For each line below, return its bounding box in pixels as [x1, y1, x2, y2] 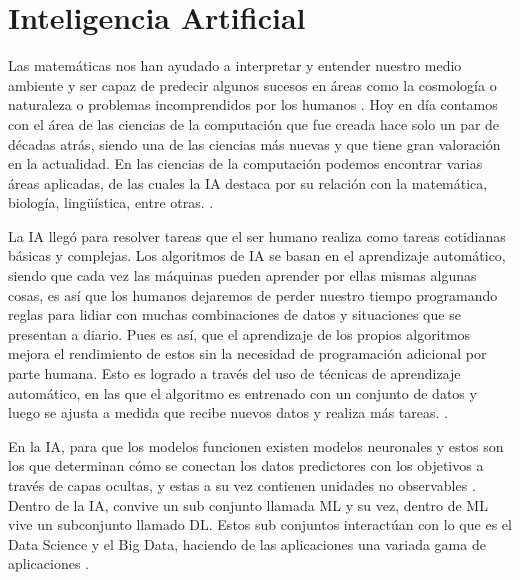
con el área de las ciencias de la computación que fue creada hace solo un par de [8, 113, 500, 134]
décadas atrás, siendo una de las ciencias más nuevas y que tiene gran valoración [8, 133, 501, 154]
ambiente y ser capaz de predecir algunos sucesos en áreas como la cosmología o [8, 74, 497, 95]
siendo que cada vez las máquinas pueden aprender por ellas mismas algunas [8, 265, 477, 286]
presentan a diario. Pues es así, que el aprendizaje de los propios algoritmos [8, 323, 471, 344]
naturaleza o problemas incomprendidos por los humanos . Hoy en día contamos [8, 94, 498, 115]
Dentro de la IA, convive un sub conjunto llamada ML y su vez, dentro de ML [8, 494, 488, 515]
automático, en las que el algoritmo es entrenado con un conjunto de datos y [8, 382, 477, 403]
